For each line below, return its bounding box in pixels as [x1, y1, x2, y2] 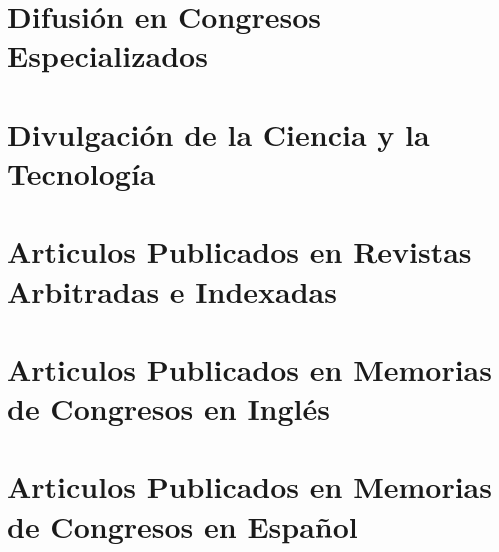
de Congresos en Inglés [7, 388, 330, 429]
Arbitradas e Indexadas [7, 270, 337, 311]
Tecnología [7, 152, 156, 193]
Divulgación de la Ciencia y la [7, 113, 430, 154]
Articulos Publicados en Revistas [7, 231, 472, 272]
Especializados [7, 35, 208, 76]
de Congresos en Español [7, 505, 358, 546]
